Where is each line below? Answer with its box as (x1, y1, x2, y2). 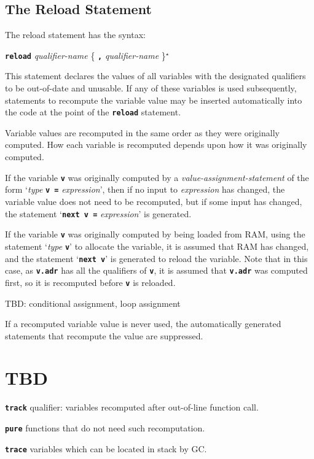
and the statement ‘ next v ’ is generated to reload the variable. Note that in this (5, 252, 308, 264)
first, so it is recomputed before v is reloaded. (5, 276, 176, 288)
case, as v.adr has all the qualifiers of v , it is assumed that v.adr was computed (5, 264, 308, 277)
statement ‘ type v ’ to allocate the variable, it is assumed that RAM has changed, (5, 239, 309, 252)
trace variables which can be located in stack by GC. (5, 442, 207, 455)
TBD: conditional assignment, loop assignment (5, 296, 181, 309)
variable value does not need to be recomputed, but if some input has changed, (5, 195, 302, 207)
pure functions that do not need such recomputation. (5, 422, 205, 434)
